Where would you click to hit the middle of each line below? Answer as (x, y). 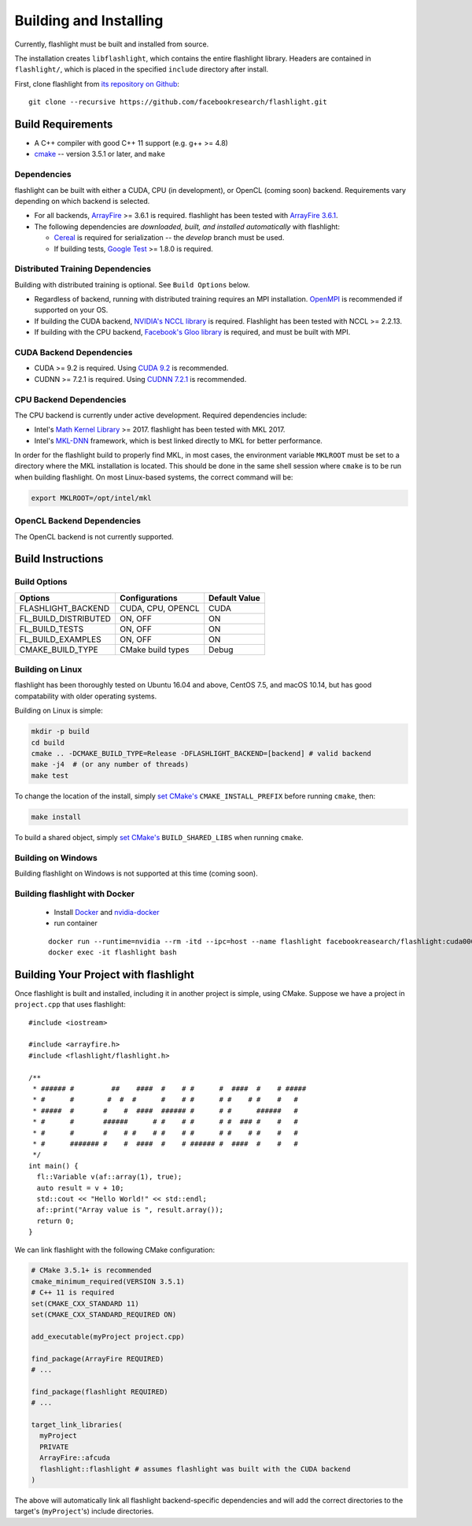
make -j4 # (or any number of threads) (110, 765)
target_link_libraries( (77, 1424)
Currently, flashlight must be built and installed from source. (112, 44)
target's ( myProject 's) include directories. (84, 1511)
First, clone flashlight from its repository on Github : (97, 83)
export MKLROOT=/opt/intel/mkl (92, 498)
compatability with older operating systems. (86, 696)
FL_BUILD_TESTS (52, 628)
